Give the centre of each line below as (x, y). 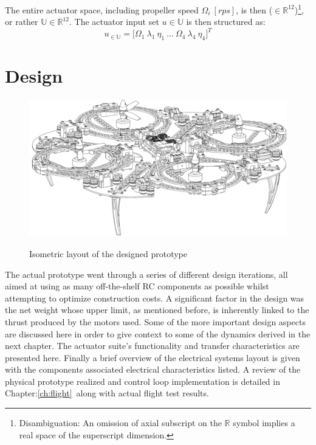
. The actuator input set (114, 22)
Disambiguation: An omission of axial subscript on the (120, 423)
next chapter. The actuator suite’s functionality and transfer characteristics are (152, 346)
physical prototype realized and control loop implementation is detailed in (143, 381)
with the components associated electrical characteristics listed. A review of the (153, 369)
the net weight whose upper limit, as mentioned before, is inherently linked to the (157, 310)
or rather (22, 22)
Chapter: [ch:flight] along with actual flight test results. (107, 393)
